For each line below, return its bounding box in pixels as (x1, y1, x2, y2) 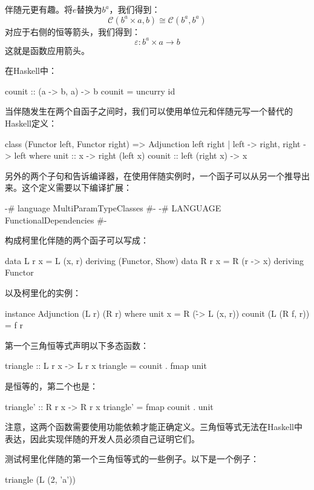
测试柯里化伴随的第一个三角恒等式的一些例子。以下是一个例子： (5, 452, 259, 465)
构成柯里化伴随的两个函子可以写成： (5, 234, 149, 247)
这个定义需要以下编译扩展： (21, 181, 132, 194)
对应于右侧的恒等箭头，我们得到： (5, 25, 140, 38)
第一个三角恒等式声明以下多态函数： (5, 339, 149, 351)
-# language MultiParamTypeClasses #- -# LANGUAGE (5, 202, 221, 214)
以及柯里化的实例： (5, 286, 81, 299)
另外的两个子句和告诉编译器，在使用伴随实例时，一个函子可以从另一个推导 (5, 169, 301, 182)
